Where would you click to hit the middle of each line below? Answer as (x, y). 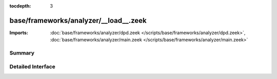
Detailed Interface (33, 66)
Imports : (19, 33)
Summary (22, 53)
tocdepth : (20, 6)
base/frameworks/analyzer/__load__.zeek (78, 20)
